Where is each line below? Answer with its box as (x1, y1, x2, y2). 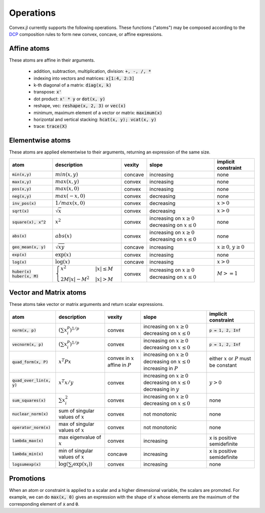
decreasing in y (143, 386, 180, 393)
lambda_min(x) (12, 452, 44, 457)
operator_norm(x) (12, 424, 51, 430)
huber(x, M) (12, 273, 39, 279)
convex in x (107, 355, 134, 362)
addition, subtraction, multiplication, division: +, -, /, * (33, 68, 152, 74)
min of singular (58, 447, 93, 454)
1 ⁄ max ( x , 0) (55, 200, 85, 207)
